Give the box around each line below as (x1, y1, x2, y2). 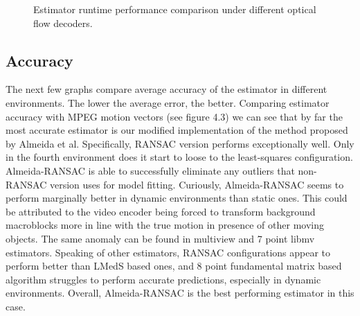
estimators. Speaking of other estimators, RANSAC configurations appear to (6, 245, 331, 259)
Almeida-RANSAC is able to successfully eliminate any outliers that (6, 163, 295, 177)
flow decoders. (33, 15, 93, 30)
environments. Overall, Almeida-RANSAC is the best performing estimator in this (6, 286, 354, 300)
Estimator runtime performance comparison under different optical (33, 2, 316, 16)
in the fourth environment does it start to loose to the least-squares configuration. (6, 150, 353, 164)
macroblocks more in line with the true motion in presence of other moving (6, 218, 324, 232)
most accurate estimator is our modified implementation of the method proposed (6, 123, 348, 137)
